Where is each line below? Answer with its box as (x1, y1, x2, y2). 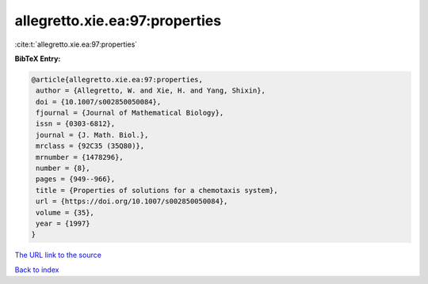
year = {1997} (36, 219, 90, 228)
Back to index (14, 265, 59, 275)
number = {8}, (36, 164, 90, 173)
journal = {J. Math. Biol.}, (36, 131, 149, 139)
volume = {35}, (36, 208, 95, 217)
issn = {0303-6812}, (36, 119, 116, 128)
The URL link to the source (14, 250, 102, 260)
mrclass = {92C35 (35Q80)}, (36, 142, 145, 150)
